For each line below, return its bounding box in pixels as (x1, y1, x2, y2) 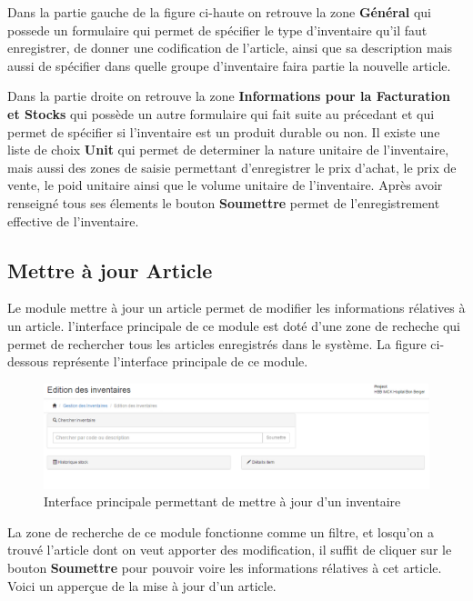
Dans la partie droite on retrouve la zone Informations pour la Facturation (7, 86, 450, 105)
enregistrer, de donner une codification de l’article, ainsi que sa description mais (7, 38, 453, 57)
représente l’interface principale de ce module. (52, 352, 308, 371)
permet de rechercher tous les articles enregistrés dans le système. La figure (7, 334, 427, 353)
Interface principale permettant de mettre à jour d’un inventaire (44, 492, 401, 511)
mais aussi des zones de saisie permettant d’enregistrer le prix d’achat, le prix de (7, 157, 457, 176)
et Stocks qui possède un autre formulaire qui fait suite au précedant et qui (7, 104, 435, 123)
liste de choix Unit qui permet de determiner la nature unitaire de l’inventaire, (7, 140, 449, 159)
